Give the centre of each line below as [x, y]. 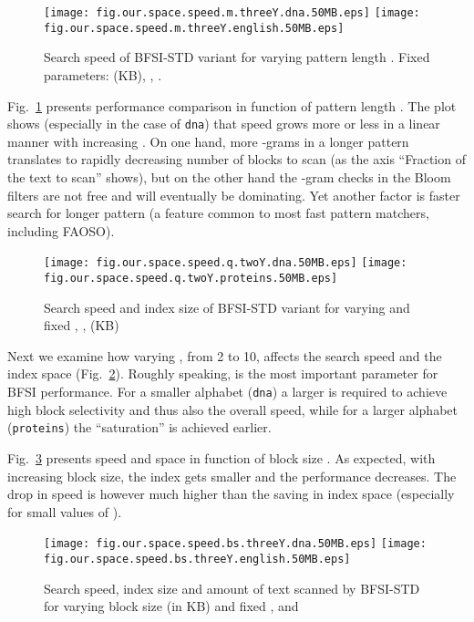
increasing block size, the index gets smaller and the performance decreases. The [232, 476]
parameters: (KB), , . [103, 74]
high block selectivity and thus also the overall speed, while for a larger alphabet [232, 409]
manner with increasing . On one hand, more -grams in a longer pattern [208, 141]
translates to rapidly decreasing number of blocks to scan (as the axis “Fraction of [237, 159]
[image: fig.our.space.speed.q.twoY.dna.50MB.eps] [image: [226, 263]
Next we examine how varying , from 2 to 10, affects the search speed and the [225, 355]
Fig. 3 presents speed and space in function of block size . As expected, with [222, 457]
